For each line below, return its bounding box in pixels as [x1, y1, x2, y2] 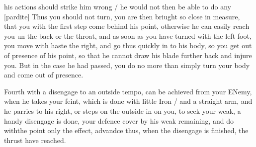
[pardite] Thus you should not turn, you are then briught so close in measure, [4, 11, 240, 21]
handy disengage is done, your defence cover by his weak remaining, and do [4, 115, 234, 126]
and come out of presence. [4, 70, 84, 80]
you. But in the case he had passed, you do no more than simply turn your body [4, 60, 250, 70]
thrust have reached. [4, 135, 66, 145]
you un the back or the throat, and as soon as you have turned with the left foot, [4, 30, 252, 41]
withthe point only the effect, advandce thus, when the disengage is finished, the [4, 125, 249, 136]
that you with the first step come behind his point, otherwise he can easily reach [4, 21, 250, 31]
